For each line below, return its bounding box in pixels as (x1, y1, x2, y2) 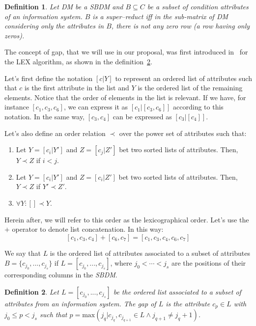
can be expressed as (113, 111, 172, 121)
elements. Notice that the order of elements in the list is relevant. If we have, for (4, 92, 246, 102)
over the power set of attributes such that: (119, 128, 247, 138)
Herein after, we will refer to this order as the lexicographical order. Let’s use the (4, 214, 249, 224)
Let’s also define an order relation (4, 128, 106, 138)
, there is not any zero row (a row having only (111, 21, 250, 31)
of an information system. (4, 11, 83, 21)
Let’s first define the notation (4, 73, 93, 83)
